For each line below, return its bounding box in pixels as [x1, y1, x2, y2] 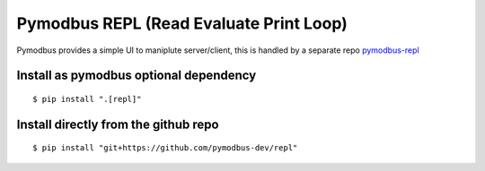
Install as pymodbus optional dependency [16, 68, 257, 83]
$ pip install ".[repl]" [32, 94, 142, 104]
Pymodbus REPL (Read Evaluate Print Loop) [16, 13, 348, 33]
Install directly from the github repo [16, 116, 219, 132]
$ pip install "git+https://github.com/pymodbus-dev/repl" [32, 143, 298, 153]
